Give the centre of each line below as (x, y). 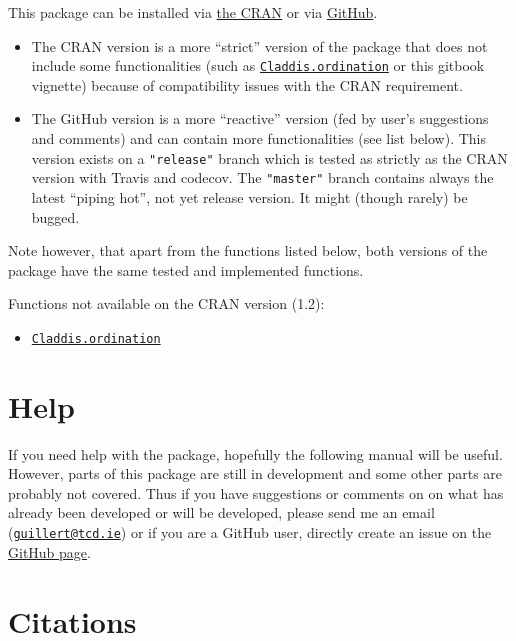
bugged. (55, 216)
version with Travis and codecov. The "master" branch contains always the (262, 177)
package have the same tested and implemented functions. (186, 269)
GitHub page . (49, 551)
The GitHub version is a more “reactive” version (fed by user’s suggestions (260, 118)
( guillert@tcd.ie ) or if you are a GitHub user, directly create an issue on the (250, 532)
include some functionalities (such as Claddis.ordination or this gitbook (258, 65)
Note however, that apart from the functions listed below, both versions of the (248, 250)
